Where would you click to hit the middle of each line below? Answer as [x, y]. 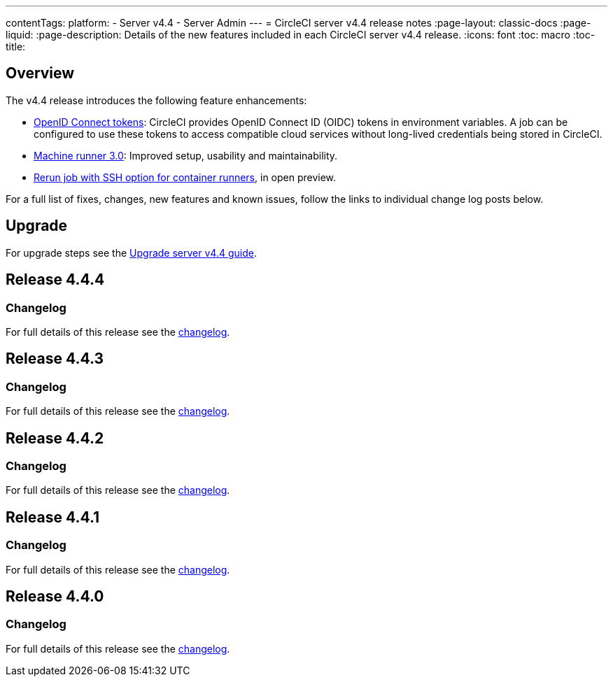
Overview [40, 73]
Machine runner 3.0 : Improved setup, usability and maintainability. [186, 155]
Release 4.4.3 [55, 359]
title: [16, 47]
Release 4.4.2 [55, 438]
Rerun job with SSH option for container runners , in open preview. [185, 177]
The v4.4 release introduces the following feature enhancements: [156, 100]
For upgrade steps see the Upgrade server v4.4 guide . [131, 253]
